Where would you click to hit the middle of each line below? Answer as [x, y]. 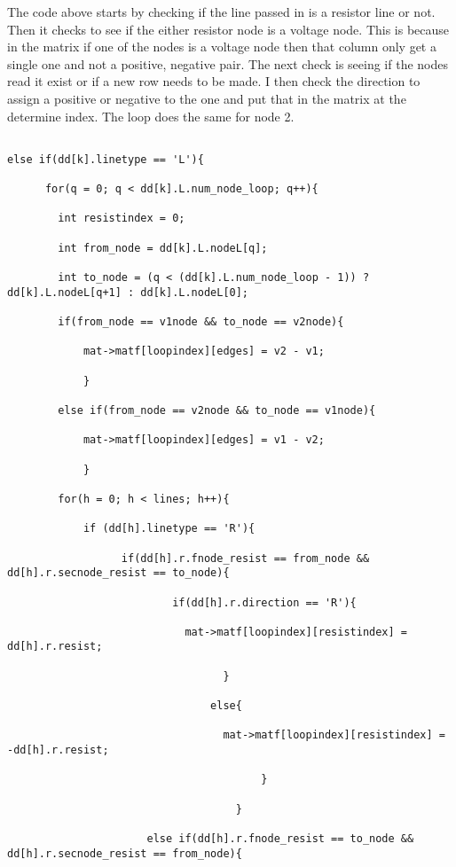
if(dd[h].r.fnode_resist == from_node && [245, 558]
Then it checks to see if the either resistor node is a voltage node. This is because [228, 29]
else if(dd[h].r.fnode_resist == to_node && [280, 839]
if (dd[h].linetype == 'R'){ [169, 529]
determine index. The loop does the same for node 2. [151, 116]
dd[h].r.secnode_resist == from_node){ [125, 853]
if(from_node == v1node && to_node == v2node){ [201, 322]
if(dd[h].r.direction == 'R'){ [264, 602]
